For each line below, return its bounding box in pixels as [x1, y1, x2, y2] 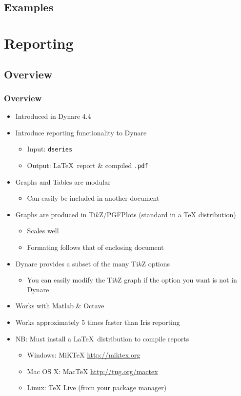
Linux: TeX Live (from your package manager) [27, 382, 167, 393]
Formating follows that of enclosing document [27, 242, 164, 252]
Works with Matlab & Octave [15, 301, 104, 311]
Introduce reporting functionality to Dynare [15, 127, 147, 137]
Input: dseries [27, 144, 73, 154]
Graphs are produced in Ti [15, 209, 96, 219]
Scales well [27, 226, 59, 236]
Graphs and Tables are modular [15, 176, 111, 187]
